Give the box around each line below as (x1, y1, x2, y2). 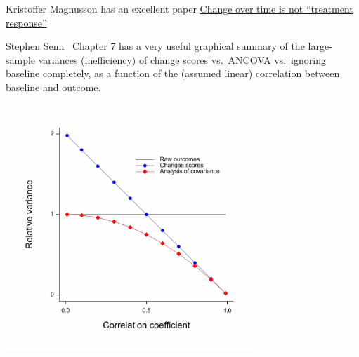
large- (308, 39, 332, 53)
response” (6, 15, 47, 29)
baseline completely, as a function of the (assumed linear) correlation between (6, 66, 340, 81)
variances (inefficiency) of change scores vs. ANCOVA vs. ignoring (38, 52, 326, 67)
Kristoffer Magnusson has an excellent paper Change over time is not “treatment (6, 1, 353, 15)
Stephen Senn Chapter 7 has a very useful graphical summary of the (6, 39, 305, 53)
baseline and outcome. (6, 79, 101, 94)
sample (6, 52, 36, 67)
